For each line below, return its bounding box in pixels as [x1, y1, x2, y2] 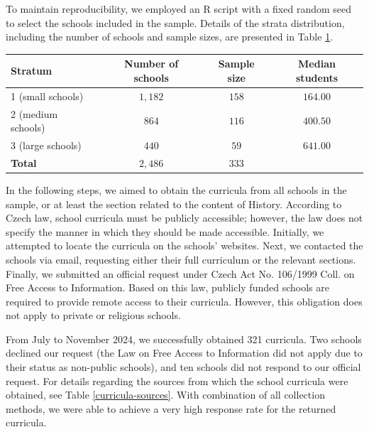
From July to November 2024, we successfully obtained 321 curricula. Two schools [6, 331, 362, 346]
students [296, 70, 338, 85]
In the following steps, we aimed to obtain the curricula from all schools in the [6, 182, 347, 197]
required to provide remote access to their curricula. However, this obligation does [6, 293, 363, 308]
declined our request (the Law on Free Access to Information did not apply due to [6, 345, 363, 360]
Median [298, 56, 336, 71]
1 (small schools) [11, 88, 84, 103]
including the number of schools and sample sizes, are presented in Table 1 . [6, 29, 334, 44]
